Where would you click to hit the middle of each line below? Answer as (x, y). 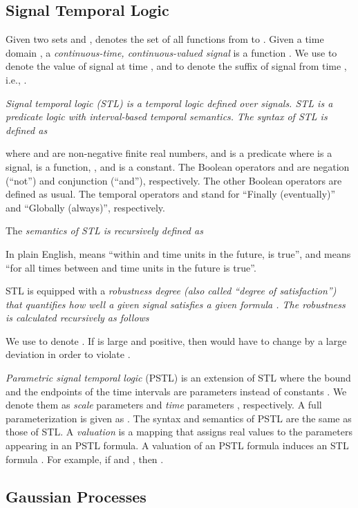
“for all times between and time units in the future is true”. (131, 267)
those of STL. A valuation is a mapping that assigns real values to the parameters (179, 432)
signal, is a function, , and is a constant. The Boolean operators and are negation (178, 166)
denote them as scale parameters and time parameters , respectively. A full (164, 405)
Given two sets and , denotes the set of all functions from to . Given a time (165, 39)
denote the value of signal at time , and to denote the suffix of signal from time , (176, 66)
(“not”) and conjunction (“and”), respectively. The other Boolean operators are (174, 180)
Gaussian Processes (76, 496)
